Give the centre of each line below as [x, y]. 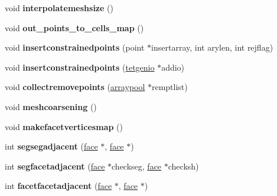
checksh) [183, 166]
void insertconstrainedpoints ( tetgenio [80, 67]
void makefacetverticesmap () [64, 126]
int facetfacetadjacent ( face [58, 186]
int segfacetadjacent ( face [55, 166]
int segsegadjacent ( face [51, 146]
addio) [173, 67]
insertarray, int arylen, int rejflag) [212, 47]
